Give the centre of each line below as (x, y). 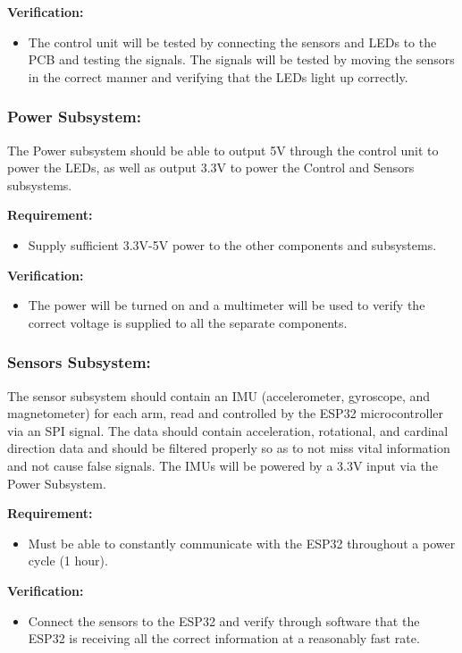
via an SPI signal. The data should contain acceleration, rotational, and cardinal (228, 430)
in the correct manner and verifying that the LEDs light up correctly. (218, 76)
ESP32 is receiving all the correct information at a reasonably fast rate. (224, 638)
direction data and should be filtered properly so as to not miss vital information (229, 448)
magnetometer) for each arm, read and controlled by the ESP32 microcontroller (225, 413)
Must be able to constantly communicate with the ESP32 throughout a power (242, 543)
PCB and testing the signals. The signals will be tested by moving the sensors (241, 59)
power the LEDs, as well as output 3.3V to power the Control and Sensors (211, 167)
